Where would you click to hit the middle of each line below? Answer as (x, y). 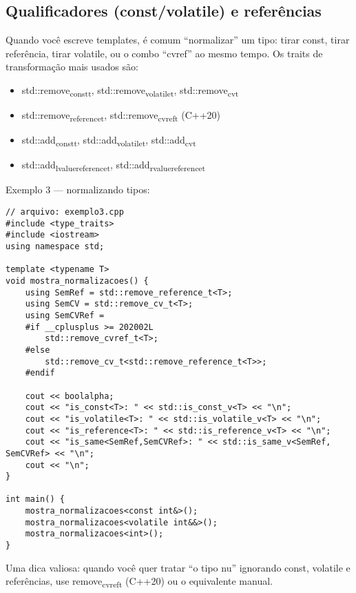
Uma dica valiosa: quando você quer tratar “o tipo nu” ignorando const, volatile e (178, 567)
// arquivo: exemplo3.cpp (65, 212)
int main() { (35, 499)
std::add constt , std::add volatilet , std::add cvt (109, 141)
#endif (40, 373)
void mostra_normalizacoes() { (77, 281)
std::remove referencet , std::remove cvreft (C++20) (121, 116)
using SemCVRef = (65, 315)
